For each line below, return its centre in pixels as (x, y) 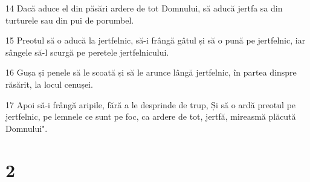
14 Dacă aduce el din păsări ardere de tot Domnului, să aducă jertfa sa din (144, 8)
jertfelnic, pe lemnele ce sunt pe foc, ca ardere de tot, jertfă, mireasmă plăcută (151, 116)
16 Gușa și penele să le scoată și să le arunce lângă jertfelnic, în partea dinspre (151, 72)
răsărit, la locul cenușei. (49, 84)
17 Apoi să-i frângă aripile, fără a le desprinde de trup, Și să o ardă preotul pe (151, 104)
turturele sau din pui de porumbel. (70, 20)
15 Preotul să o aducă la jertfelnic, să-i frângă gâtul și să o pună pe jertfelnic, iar (156, 40)
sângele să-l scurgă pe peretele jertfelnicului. (87, 52)
